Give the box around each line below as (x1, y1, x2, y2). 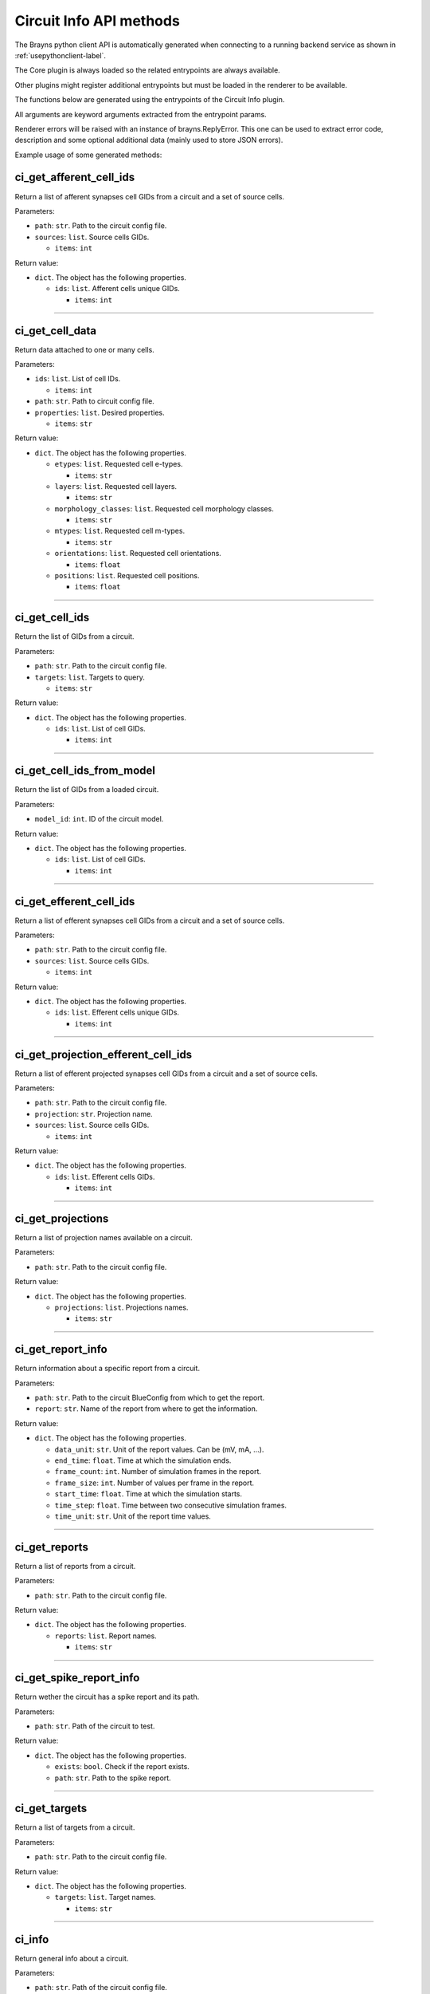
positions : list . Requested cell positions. (54, 571, 200, 581)
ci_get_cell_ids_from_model (14, 764, 155, 778)
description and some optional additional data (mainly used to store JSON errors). (14, 136, 283, 145)
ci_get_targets (14, 1802, 88, 1815)
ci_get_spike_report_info (14, 1671, 140, 1685)
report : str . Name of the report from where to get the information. (34, 1404, 258, 1413)
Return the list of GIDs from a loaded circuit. (14, 785, 159, 794)
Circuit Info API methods (14, 12, 181, 30)
